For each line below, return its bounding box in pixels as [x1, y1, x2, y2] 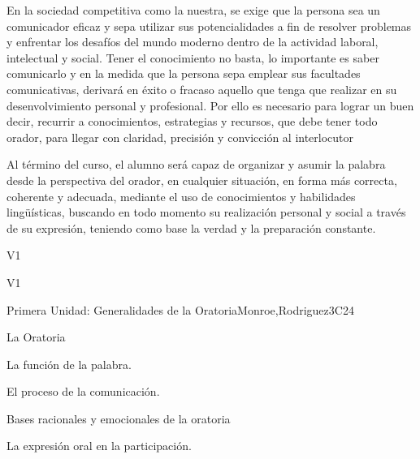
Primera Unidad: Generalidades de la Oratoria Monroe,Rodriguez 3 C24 [6, 301, 354, 318]
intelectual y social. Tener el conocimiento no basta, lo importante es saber [6, 49, 379, 66]
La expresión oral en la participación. [6, 437, 192, 454]
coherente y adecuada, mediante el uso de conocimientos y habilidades [6, 187, 356, 204]
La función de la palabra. [6, 355, 132, 372]
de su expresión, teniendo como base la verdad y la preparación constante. [6, 219, 376, 236]
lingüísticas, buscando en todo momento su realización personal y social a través [6, 204, 406, 221]
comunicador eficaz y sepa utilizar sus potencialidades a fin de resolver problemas [6, 17, 412, 34]
